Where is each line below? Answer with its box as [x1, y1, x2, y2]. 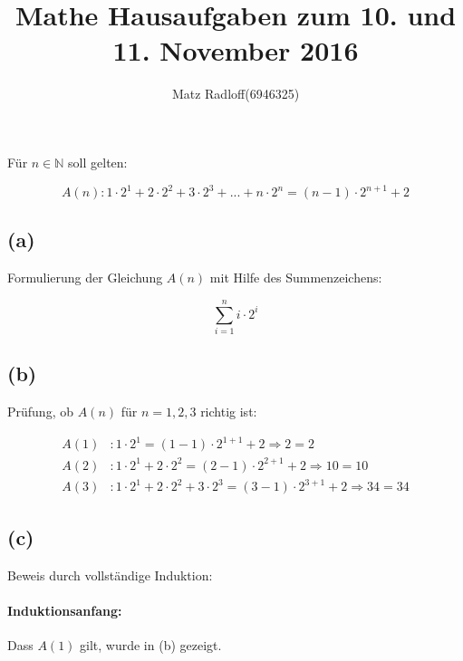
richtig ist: [200, 402, 257, 421]
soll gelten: [68, 152, 128, 171]
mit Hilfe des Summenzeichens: [209, 268, 382, 287]
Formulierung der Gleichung [7, 268, 163, 287]
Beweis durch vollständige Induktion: [7, 565, 213, 584]
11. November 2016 [112, 32, 359, 69]
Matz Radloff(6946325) [171, 84, 300, 103]
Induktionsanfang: [7, 600, 122, 619]
